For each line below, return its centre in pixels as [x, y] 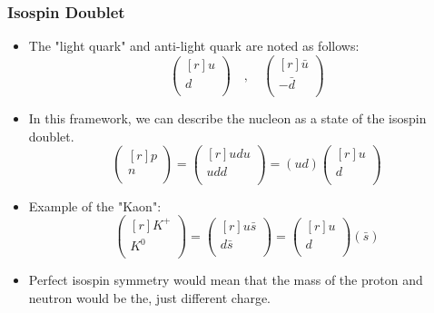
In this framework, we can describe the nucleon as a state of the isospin [227, 118]
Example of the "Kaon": [95, 205]
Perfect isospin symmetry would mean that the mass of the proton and [226, 280]
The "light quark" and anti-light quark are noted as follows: [194, 46]
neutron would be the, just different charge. [150, 297]
